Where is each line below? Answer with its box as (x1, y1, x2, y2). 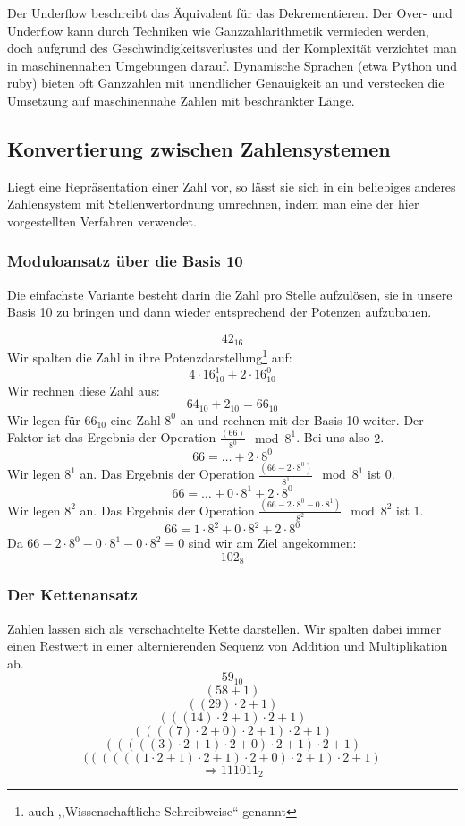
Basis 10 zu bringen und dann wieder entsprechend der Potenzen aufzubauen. (7, 302, 432, 321)
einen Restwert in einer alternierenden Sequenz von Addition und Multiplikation (7, 636, 448, 655)
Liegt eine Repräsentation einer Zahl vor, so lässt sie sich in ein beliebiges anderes (7, 176, 456, 195)
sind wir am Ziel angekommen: (188, 533, 357, 552)
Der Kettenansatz (7, 583, 138, 606)
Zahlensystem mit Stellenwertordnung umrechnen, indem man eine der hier (7, 194, 419, 213)
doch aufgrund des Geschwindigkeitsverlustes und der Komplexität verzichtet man (7, 38, 457, 57)
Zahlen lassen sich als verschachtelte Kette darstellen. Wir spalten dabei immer (7, 618, 442, 637)
